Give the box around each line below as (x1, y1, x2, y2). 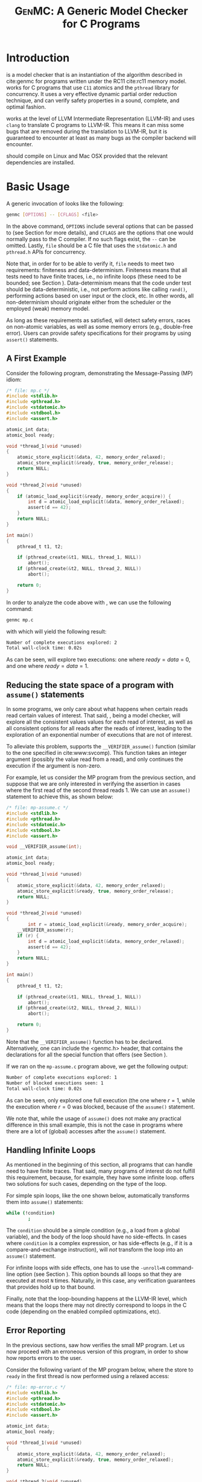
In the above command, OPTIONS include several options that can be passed (6, 222, 194, 230)
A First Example (6, 354, 67, 364)
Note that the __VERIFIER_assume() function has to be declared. (6, 1038, 163, 1045)
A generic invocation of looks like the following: (6, 199, 124, 207)
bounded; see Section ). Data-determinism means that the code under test (6, 279, 192, 286)
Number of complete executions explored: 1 (6, 1074, 118, 1080)
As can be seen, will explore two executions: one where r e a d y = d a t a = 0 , (6, 656, 191, 663)
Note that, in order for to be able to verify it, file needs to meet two (6, 260, 175, 267)
